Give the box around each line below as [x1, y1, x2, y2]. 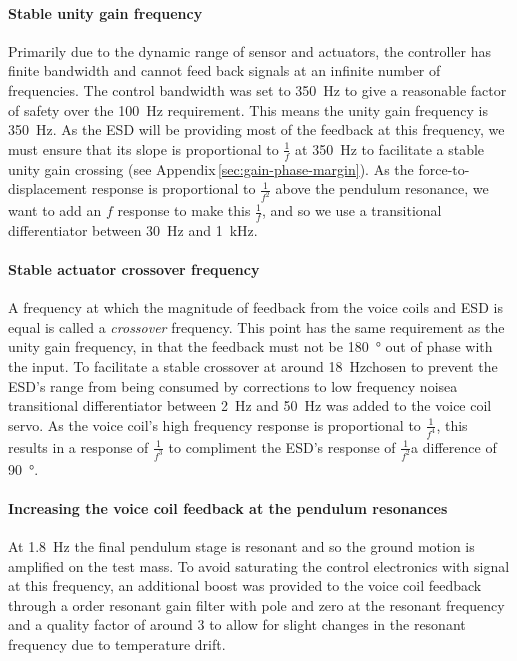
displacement [8, 178, 88, 199]
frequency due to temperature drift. [8, 633, 226, 654]
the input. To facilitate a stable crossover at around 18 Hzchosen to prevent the [8, 356, 498, 377]
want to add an [8, 200, 102, 221]
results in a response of [8, 436, 149, 457]
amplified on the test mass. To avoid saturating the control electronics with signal [8, 555, 510, 576]
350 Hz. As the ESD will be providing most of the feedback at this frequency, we [8, 119, 505, 140]
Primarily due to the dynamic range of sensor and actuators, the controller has [8, 40, 492, 61]
